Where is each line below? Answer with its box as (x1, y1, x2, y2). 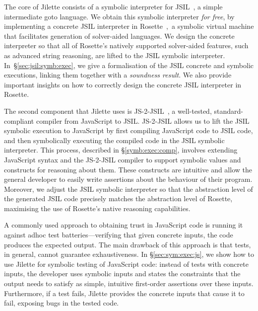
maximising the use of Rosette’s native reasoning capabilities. (4, 203, 191, 213)
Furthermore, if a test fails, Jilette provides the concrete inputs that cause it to (4, 288, 245, 298)
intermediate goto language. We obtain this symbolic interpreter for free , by (4, 11, 235, 21)
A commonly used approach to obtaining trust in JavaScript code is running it (4, 220, 243, 230)
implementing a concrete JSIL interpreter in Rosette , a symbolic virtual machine (4, 21, 254, 31)
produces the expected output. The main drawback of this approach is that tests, (4, 239, 251, 249)
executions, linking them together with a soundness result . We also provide (4, 70, 232, 80)
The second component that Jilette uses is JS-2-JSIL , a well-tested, (4, 105, 212, 116)
